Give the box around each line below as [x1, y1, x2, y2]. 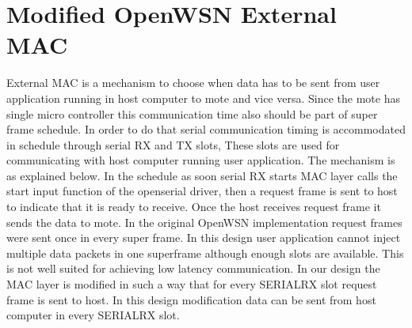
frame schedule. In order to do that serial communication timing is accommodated [6, 121, 406, 138]
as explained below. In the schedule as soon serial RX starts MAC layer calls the [6, 167, 398, 183]
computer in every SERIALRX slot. [6, 307, 180, 323]
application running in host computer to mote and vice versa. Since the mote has [6, 89, 400, 106]
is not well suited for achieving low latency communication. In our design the [6, 260, 380, 277]
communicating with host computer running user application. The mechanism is [6, 152, 395, 168]
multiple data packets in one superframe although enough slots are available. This [6, 244, 404, 261]
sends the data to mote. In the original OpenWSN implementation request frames [6, 213, 402, 230]
